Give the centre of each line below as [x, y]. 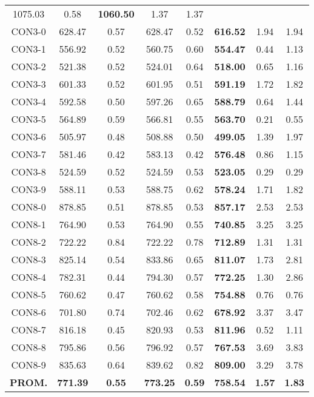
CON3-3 [28, 84]
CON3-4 [28, 101]
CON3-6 [28, 136]
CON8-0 [28, 207]
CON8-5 [28, 294]
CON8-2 [28, 242]
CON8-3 [28, 259]
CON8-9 [28, 365]
